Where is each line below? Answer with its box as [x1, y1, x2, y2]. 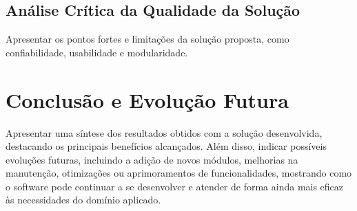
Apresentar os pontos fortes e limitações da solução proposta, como [6, 32, 289, 46]
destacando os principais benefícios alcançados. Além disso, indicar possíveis [6, 139, 327, 153]
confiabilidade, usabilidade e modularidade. [6, 45, 188, 59]
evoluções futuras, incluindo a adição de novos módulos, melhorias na [6, 152, 298, 166]
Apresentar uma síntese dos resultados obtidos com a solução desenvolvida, [6, 125, 323, 140]
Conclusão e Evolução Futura [6, 85, 289, 113]
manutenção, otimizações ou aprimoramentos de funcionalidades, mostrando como [6, 166, 352, 180]
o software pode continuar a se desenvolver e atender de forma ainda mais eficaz [6, 179, 344, 193]
